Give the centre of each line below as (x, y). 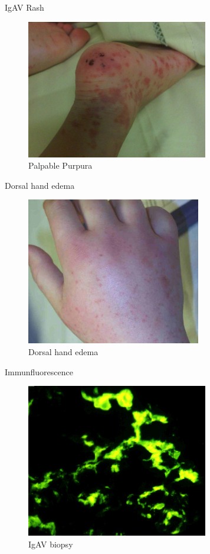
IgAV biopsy (51, 544)
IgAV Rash (24, 7)
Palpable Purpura (60, 165)
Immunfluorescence (39, 371)
